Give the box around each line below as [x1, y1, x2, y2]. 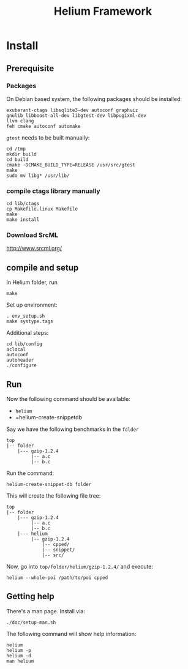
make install [6, 217, 40, 223]
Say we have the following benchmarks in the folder [6, 425, 139, 433]
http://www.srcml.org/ [6, 245, 62, 252]
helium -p [6, 647, 32, 653]
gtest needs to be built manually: [6, 133, 90, 141]
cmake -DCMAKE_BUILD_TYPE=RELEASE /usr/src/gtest [6, 162, 136, 168]
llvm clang [6, 118, 34, 124]
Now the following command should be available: [6, 395, 130, 403]
